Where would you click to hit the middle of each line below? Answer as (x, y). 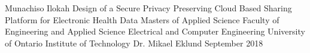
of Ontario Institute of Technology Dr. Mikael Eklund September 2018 (134, 43)
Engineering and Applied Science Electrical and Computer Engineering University (155, 31)
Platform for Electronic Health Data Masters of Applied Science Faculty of (142, 19)
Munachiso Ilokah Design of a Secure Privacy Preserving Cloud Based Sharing (148, 8)
